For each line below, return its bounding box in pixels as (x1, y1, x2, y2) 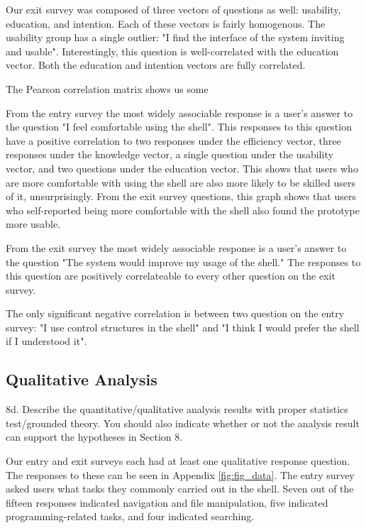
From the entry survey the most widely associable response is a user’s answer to (6, 105, 353, 120)
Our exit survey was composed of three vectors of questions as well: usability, (6, 2, 341, 16)
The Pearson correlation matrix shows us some (6, 81, 209, 96)
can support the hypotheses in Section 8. (6, 429, 183, 444)
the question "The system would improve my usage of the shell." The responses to (6, 254, 361, 269)
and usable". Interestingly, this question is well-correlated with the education (6, 43, 339, 58)
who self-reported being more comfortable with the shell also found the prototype (6, 202, 360, 217)
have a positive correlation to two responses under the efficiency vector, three (6, 133, 341, 148)
